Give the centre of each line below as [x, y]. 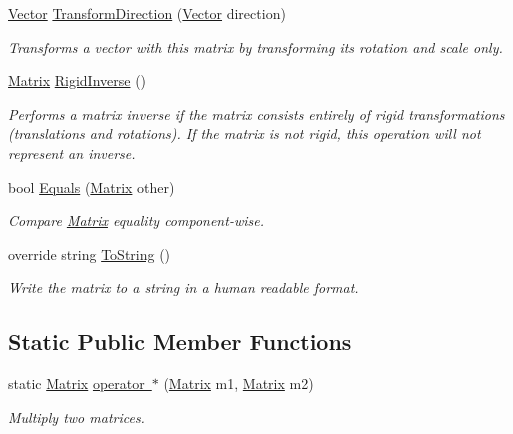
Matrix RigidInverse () [77, 80]
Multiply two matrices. [76, 416]
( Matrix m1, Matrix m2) [238, 383]
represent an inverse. [72, 152]
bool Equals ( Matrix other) [91, 186]
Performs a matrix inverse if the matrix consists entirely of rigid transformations [256, 113]
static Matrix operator [76, 383]
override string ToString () [89, 253]
